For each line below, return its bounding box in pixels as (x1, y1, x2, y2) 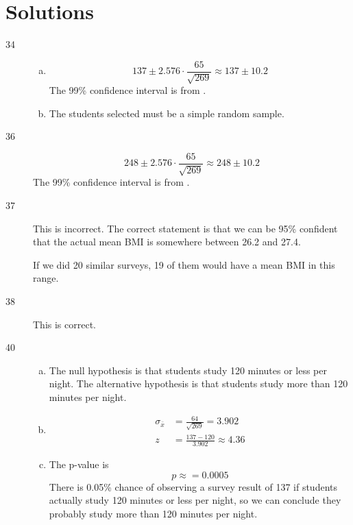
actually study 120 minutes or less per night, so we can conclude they (49, 493, 341, 507)
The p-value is (49, 457, 109, 472)
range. (33, 271, 59, 285)
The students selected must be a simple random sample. (49, 106, 284, 120)
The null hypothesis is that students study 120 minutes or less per (49, 363, 327, 377)
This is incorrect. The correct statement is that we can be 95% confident (33, 221, 338, 235)
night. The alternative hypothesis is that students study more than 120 (49, 376, 348, 391)
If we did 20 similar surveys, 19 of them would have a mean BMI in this (33, 257, 335, 271)
